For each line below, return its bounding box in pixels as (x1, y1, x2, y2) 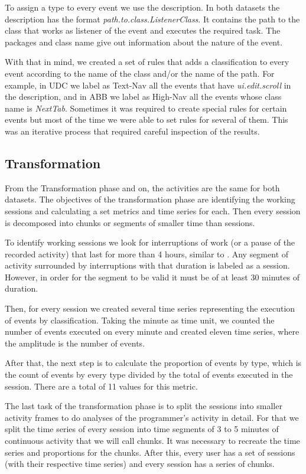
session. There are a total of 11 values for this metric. (5, 380, 198, 392)
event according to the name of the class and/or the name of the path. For (5, 67, 275, 79)
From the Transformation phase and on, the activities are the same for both (5, 181, 280, 194)
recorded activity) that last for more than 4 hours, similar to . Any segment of (5, 247, 289, 260)
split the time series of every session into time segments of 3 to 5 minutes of (5, 423, 279, 435)
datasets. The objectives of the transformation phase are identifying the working (5, 193, 295, 205)
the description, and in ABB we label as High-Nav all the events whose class (5, 90, 282, 103)
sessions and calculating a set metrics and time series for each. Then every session (5, 204, 301, 217)
